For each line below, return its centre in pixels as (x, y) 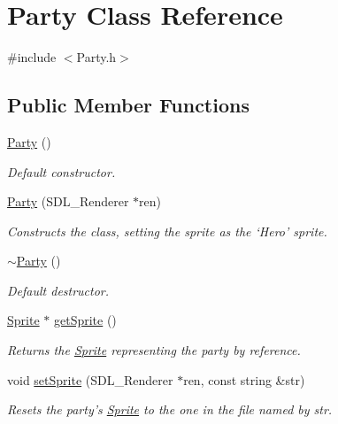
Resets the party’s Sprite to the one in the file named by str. (170, 409)
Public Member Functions (128, 105)
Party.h (96, 57)
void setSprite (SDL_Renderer (90, 379)
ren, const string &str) (244, 379)
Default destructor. (58, 290)
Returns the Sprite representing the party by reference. (154, 350)
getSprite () (85, 320)
